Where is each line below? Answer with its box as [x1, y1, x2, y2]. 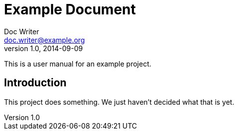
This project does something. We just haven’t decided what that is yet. [4, 97, 235, 106]
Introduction [4, 76, 67, 89]
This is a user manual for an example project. [4, 59, 151, 68]
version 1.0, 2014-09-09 [4, 44, 83, 53]
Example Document [4, 1, 136, 18]
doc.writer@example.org [4, 35, 85, 44]
